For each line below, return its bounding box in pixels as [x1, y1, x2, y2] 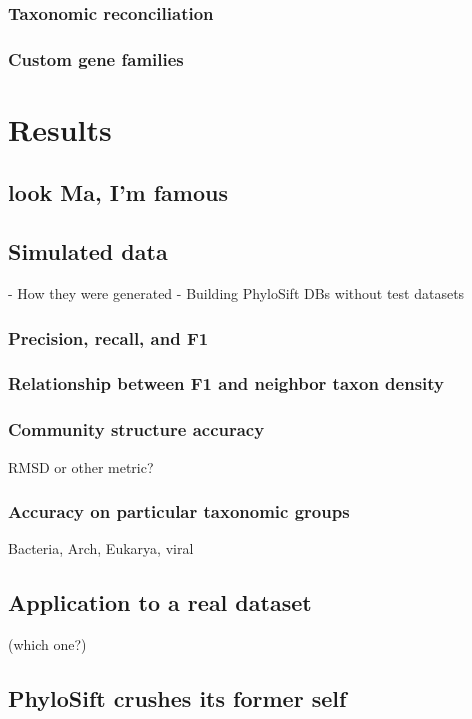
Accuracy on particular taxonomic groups [8, 499, 350, 524]
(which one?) [8, 634, 87, 655]
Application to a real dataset [8, 587, 312, 618]
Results [8, 108, 112, 149]
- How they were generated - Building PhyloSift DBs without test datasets [8, 283, 465, 304]
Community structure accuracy [8, 417, 265, 442]
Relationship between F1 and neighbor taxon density [8, 371, 445, 396]
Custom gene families [8, 46, 184, 71]
